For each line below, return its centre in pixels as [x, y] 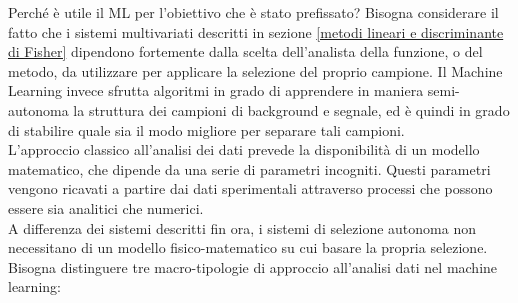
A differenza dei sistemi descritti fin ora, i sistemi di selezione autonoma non [242, 227]
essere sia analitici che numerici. [106, 207]
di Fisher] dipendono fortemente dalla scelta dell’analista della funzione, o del [245, 51]
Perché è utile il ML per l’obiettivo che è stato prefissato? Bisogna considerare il [253, 12]
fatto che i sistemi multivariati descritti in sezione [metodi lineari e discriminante [256, 31]
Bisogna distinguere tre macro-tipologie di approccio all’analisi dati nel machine [253, 266]
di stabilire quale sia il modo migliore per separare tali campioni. [206, 129]
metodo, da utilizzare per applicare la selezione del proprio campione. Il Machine [255, 70]
